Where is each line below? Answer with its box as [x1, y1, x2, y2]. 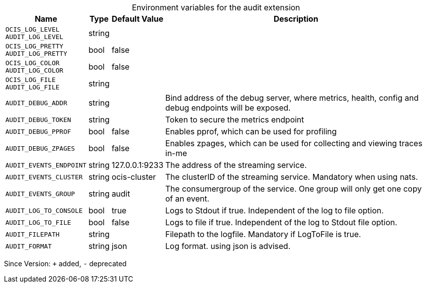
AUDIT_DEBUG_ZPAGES [5, 144, 75, 152]
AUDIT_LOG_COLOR [5, 67, 64, 74]
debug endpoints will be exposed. [165, 103, 291, 113]
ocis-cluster [111, 172, 156, 182]
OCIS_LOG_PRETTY [5, 42, 64, 50]
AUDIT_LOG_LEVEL [5, 33, 64, 41]
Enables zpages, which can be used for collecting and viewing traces [165, 138, 423, 148]
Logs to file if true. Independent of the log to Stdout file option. [165, 217, 397, 227]
